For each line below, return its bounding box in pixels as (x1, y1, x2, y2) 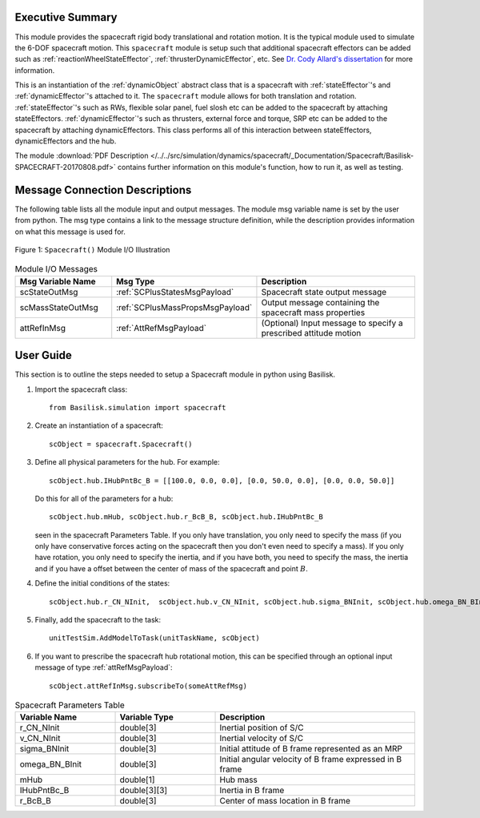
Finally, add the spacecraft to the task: (34, 615, 162, 625)
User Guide (14, 349, 72, 362)
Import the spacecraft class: (34, 385, 128, 394)
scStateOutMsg (19, 286, 78, 297)
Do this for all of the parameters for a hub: (34, 494, 174, 503)
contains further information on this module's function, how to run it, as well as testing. (117, 162, 404, 171)
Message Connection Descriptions (14, 183, 192, 196)
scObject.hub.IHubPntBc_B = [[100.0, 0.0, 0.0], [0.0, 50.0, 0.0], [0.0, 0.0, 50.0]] (49, 476, 395, 485)
